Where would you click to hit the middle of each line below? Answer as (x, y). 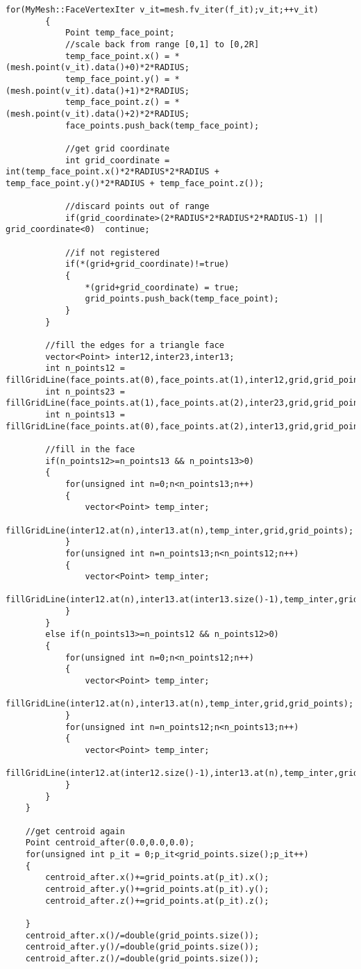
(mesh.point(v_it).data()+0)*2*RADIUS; (98, 68)
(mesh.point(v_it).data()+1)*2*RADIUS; (98, 91)
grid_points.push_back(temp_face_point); (182, 299)
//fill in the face (90, 449)
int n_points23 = (85, 391)
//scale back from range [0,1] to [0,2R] (162, 44)
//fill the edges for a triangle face (135, 346)
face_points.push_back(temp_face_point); (162, 125)
